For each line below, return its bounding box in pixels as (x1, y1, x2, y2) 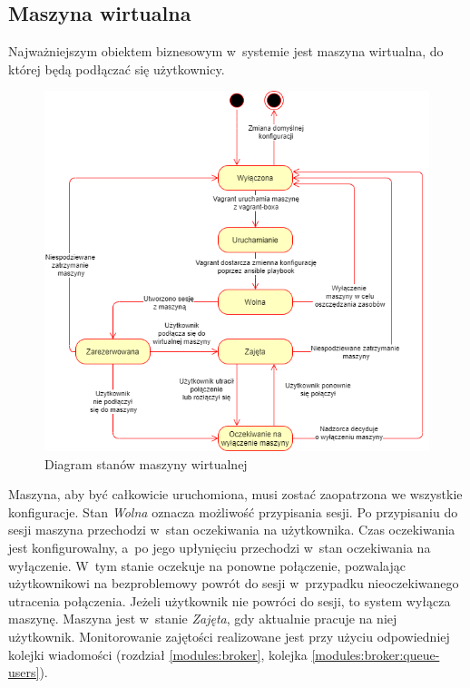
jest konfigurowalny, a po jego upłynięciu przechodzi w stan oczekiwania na (8, 538, 431, 557)
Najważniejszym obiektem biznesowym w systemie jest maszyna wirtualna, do (8, 42, 444, 61)
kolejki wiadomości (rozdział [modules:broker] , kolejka (8, 644, 308, 663)
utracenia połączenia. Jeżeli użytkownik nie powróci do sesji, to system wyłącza (8, 591, 451, 610)
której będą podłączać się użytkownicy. (8, 59, 225, 78)
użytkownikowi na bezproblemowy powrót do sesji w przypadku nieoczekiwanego (8, 574, 459, 593)
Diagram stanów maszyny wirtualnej (44, 454, 248, 473)
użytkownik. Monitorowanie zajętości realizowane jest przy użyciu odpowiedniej (8, 627, 450, 646)
